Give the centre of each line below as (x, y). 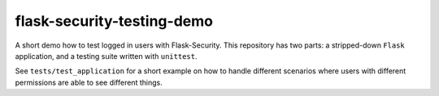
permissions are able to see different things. (89, 82)
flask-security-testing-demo (114, 21)
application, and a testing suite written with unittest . (106, 56)
